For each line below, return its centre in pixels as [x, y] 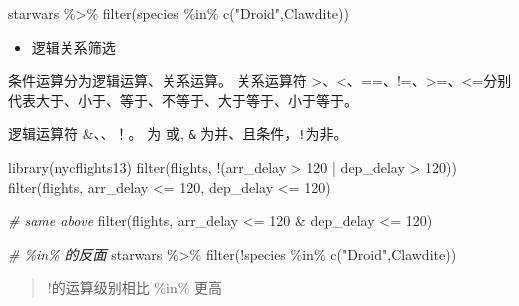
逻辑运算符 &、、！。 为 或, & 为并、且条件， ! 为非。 [178, 133]
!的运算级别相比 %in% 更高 [135, 287]
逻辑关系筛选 [73, 46]
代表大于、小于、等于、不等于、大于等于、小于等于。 [183, 99]
